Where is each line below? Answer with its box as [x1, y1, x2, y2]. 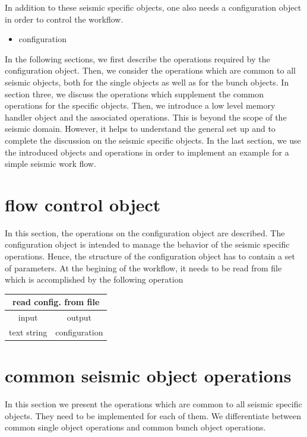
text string [9, 326, 48, 338]
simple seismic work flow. [5, 157, 96, 170]
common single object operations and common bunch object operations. [5, 421, 266, 433]
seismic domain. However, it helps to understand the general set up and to [5, 122, 276, 135]
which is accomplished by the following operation [5, 273, 183, 286]
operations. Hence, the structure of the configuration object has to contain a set [5, 250, 295, 262]
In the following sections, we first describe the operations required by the [5, 52, 270, 65]
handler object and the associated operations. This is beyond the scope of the [5, 110, 287, 123]
